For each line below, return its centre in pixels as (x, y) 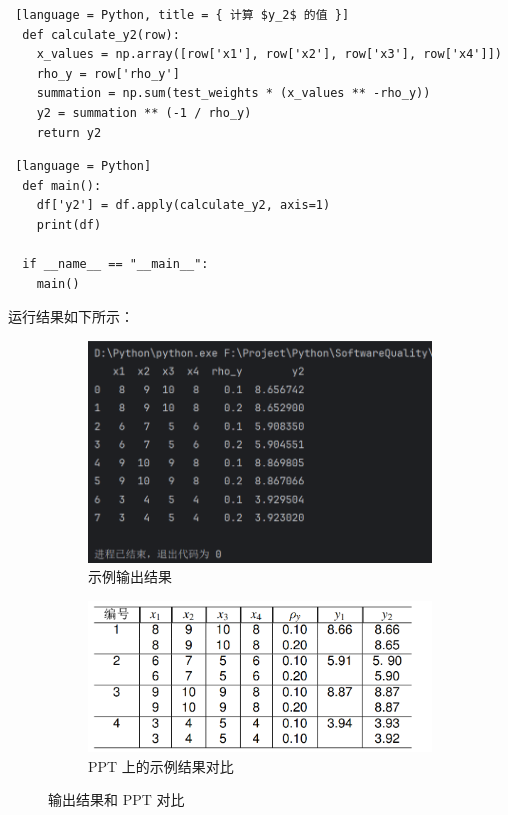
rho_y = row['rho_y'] (108, 73)
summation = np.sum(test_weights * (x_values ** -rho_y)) (233, 93)
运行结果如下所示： (71, 316)
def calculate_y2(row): (101, 34)
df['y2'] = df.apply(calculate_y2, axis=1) (183, 205)
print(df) (69, 224)
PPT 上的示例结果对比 (161, 765)
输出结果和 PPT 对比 (116, 799)
